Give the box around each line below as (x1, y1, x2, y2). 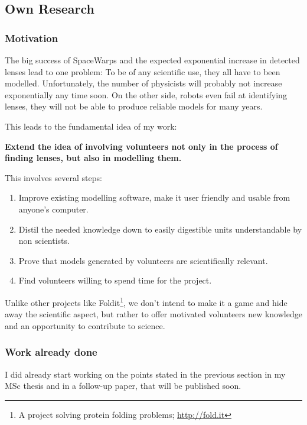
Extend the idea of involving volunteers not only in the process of (5, 140, 278, 152)
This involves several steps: (5, 171, 102, 183)
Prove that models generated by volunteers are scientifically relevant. (18, 254, 268, 266)
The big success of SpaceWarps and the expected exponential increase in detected (5, 54, 300, 66)
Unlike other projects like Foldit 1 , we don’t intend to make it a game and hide (5, 294, 288, 308)
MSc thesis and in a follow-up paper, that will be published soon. (5, 379, 241, 392)
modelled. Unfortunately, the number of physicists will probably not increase (5, 77, 282, 89)
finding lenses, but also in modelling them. (5, 152, 182, 164)
